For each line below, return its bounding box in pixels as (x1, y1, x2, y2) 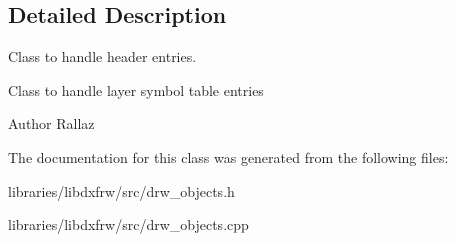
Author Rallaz (8, 113, 95, 134)
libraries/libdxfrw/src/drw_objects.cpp (8, 214, 249, 235)
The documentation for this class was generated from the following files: (8, 146, 449, 167)
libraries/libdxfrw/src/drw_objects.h (8, 180, 235, 201)
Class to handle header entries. (8, 46, 197, 67)
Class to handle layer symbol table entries (8, 79, 264, 100)
